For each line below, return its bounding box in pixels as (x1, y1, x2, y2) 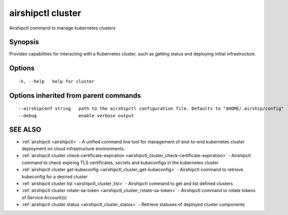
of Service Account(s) (21, 195, 67, 201)
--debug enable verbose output (18, 113, 134, 118)
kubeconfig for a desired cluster (21, 174, 88, 180)
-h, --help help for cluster (18, 78, 95, 84)
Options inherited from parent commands (9, 91, 141, 100)
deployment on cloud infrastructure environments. (21, 145, 125, 152)
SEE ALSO (9, 125, 41, 134)
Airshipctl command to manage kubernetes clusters (9, 25, 116, 31)
